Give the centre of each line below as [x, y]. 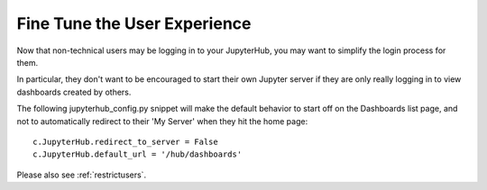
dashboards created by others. [74, 92]
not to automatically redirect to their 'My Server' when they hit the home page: [162, 121]
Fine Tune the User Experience [134, 23]
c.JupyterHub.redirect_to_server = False [125, 141]
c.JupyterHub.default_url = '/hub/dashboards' [138, 154]
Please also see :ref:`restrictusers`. [82, 175]
